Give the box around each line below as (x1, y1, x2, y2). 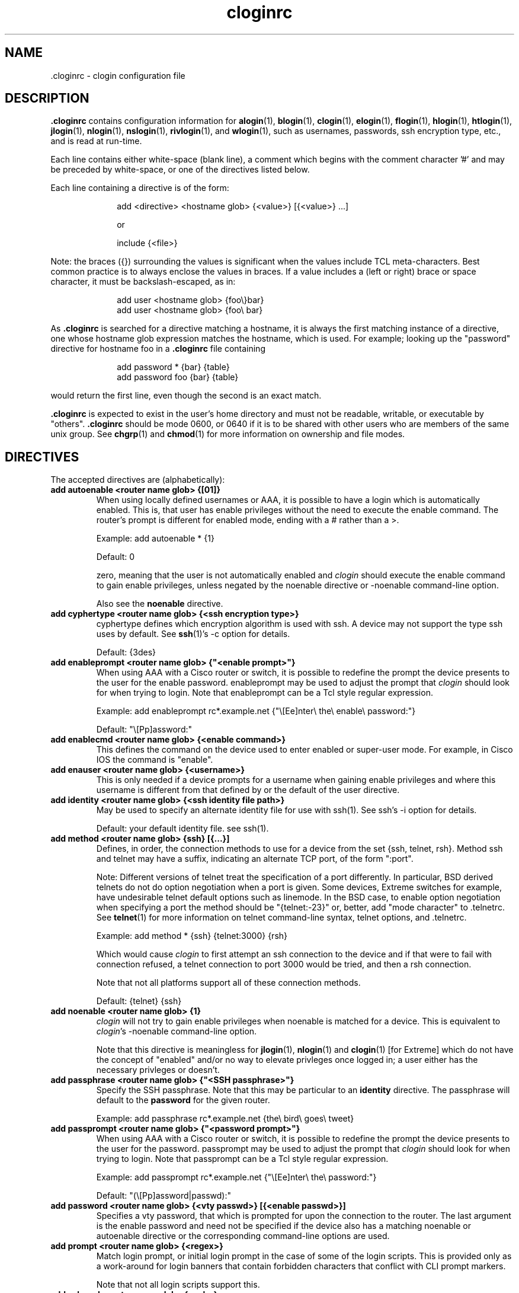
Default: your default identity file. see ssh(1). (96, 823, 269, 834)
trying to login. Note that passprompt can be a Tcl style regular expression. (96, 1154, 389, 1164)
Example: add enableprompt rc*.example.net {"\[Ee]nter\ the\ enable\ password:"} (96, 706, 416, 716)
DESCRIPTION (5, 91, 89, 106)
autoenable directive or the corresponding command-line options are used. (96, 1231, 390, 1241)
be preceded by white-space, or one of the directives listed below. (50, 164, 310, 175)
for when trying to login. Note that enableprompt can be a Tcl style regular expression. (96, 687, 433, 698)
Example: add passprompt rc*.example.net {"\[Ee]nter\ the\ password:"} (96, 1172, 377, 1183)
